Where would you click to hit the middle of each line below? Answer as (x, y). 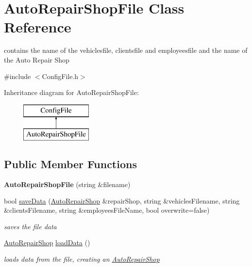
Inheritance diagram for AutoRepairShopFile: (71, 92)
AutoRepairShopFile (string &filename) (67, 184)
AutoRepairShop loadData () (47, 243)
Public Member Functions (70, 164)
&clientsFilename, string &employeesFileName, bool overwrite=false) (107, 210)
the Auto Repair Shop (37, 59)
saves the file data (30, 226)
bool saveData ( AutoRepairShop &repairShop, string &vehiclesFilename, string (122, 200)
